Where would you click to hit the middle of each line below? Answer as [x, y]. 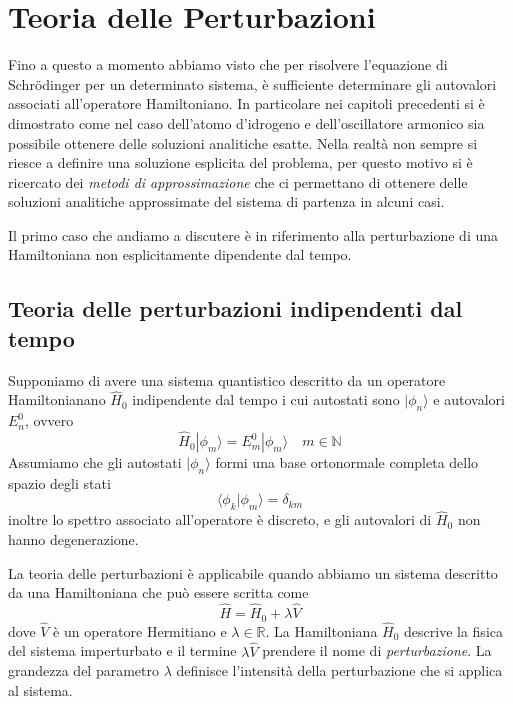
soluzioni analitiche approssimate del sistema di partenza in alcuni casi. [226, 201]
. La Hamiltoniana [321, 630]
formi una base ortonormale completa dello [347, 462]
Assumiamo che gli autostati [95, 462]
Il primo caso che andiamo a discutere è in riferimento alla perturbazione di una [253, 234]
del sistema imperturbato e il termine [122, 650]
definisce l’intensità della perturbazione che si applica [339, 670]
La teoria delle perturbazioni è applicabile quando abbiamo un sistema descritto [253, 572]
